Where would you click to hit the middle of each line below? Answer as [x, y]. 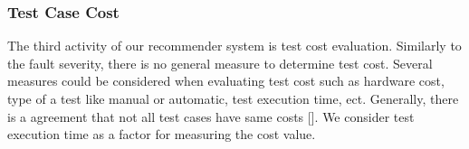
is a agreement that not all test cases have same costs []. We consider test [211, 116]
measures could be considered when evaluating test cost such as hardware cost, [226, 81]
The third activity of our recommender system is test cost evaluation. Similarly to [234, 46]
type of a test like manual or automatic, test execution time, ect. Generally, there [233, 98]
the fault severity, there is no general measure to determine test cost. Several [220, 63]
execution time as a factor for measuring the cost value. [162, 134]
